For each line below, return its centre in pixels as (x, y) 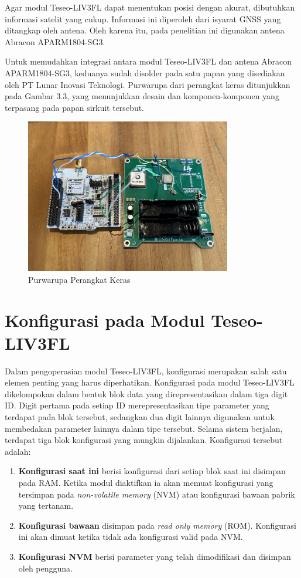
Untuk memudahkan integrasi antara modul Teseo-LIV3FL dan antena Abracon (148, 61)
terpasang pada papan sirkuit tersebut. (74, 107)
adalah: (18, 451)
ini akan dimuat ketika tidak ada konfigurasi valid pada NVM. (131, 537)
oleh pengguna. (45, 568)
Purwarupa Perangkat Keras (79, 279)
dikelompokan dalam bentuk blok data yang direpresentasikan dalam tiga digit (146, 393)
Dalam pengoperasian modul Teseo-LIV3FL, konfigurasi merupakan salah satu (146, 371)
